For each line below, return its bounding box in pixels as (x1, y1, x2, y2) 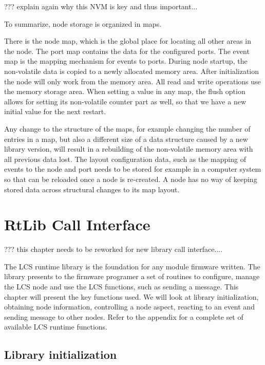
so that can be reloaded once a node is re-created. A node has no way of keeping (4, 173, 257, 184)
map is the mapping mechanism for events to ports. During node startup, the (4, 56, 248, 66)
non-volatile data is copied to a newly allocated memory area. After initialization (4, 65, 259, 76)
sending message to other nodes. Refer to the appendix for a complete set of (4, 311, 243, 322)
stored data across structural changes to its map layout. (4, 184, 180, 194)
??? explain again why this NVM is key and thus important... (4, 1, 198, 11)
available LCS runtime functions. (4, 321, 107, 332)
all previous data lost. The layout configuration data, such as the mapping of (4, 153, 246, 164)
